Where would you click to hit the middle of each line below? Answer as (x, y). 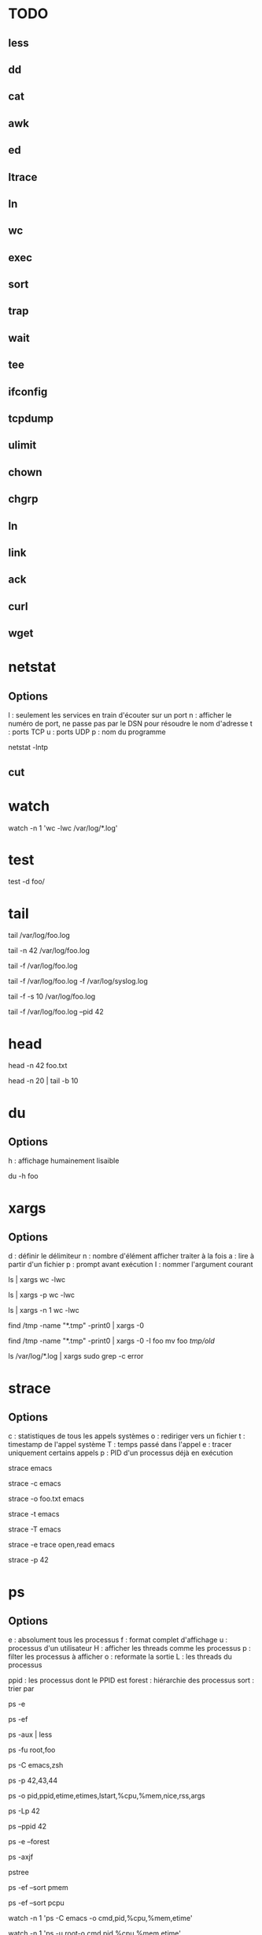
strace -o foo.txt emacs (46, 1499)
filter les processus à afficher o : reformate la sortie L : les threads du (120, 1657)
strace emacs (30, 1468)
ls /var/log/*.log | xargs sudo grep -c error (76, 1356)
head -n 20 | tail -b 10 (43, 1081)
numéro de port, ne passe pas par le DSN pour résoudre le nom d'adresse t (131, 724)
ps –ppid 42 (28, 1826)
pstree (18, 1873)
